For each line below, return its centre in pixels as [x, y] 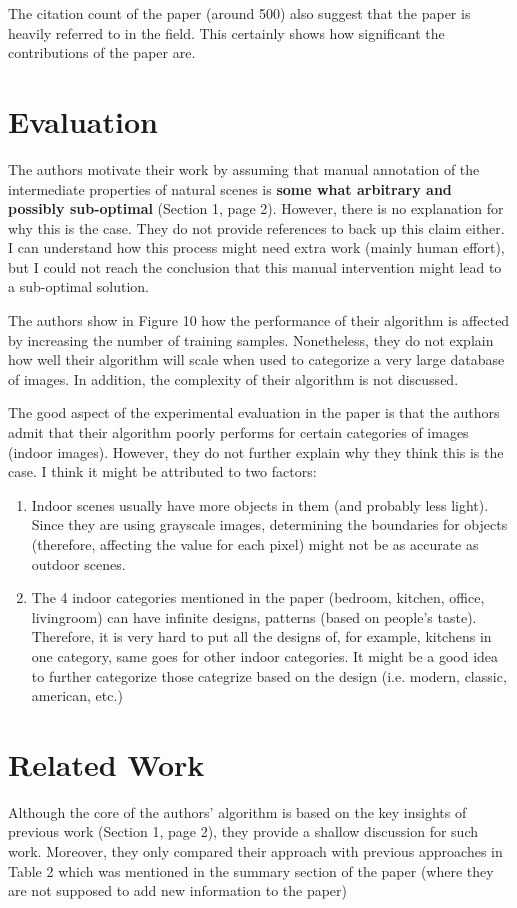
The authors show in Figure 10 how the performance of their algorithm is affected [259, 320]
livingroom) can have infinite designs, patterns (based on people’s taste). [254, 616]
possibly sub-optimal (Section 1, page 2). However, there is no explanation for [256, 208]
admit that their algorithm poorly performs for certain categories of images [238, 432]
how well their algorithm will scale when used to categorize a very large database [256, 359]
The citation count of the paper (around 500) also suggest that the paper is [239, 13]
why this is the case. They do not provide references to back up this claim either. [256, 227]
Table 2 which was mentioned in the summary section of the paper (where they [251, 870]
